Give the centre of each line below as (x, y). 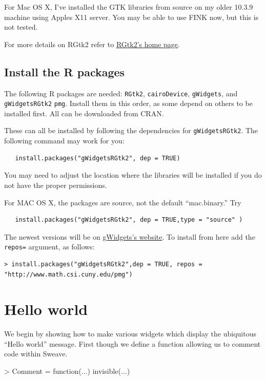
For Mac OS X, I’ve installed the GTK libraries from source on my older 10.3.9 (129, 7)
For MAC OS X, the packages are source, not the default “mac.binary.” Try (123, 202)
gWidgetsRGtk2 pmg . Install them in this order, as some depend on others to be (128, 103)
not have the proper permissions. (56, 185)
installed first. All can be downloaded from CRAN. (84, 113)
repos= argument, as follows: (49, 247)
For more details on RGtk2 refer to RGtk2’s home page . (92, 44)
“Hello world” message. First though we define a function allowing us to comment (132, 343)
